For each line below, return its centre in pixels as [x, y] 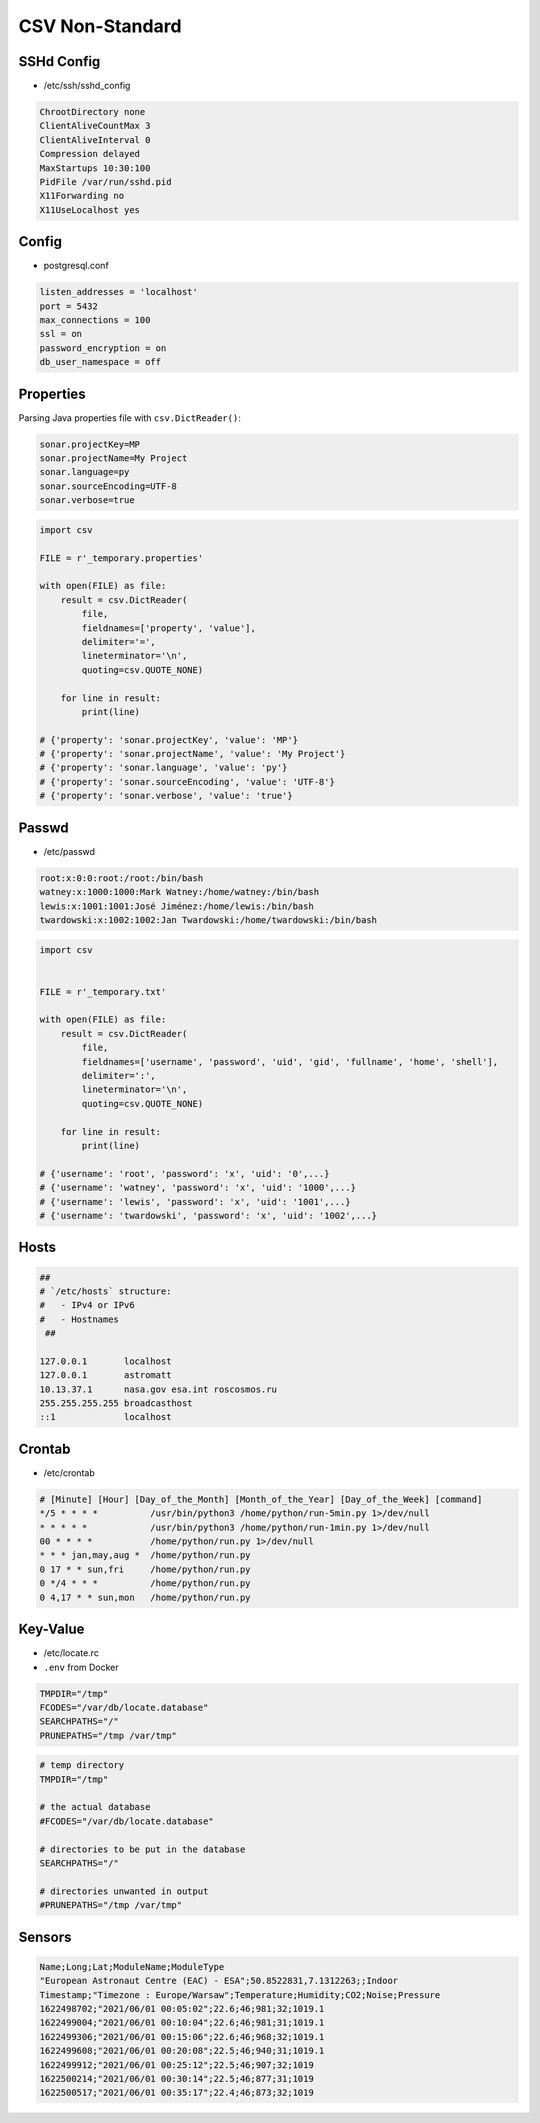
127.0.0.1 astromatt [105, 1375]
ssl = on [61, 334]
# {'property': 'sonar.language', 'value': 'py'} [163, 768]
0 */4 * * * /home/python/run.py [145, 1583]
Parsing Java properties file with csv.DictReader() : [130, 417]
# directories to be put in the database [142, 1849]
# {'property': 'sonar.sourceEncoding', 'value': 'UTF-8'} [187, 781]
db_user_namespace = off [100, 362]
